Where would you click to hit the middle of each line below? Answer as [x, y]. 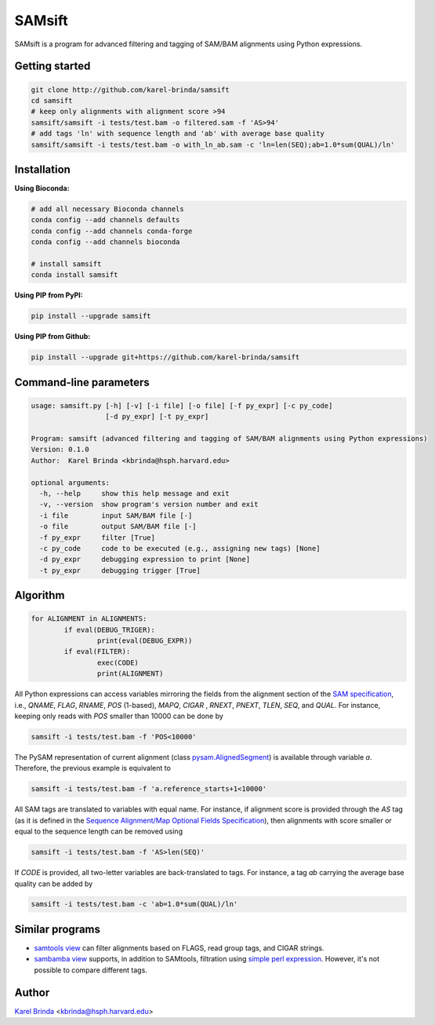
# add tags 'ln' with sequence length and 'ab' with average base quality [178, 134]
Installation [42, 169]
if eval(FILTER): [97, 652]
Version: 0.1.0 [60, 450]
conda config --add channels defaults [105, 220]
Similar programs [58, 929]
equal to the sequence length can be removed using [99, 831]
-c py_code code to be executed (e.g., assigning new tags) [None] [180, 548]
